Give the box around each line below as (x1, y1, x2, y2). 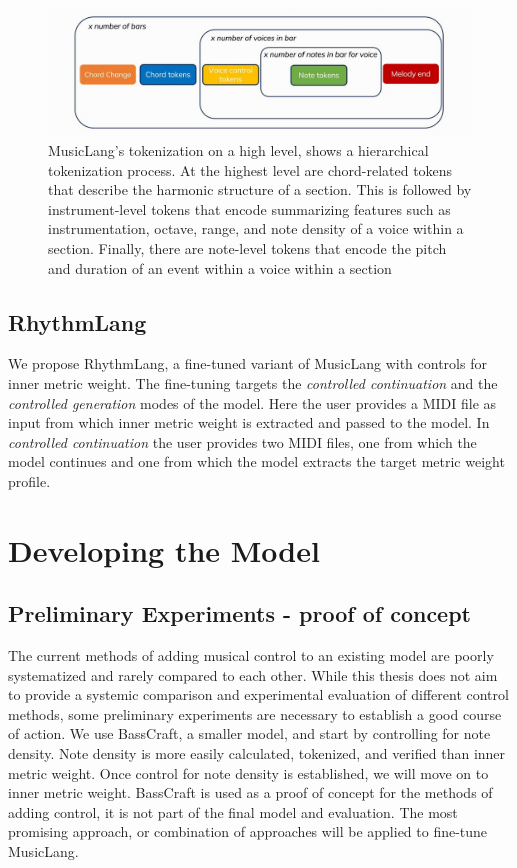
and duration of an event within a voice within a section (48, 257, 392, 278)
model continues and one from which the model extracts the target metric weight (8, 451, 505, 472)
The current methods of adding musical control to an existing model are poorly (8, 645, 494, 666)
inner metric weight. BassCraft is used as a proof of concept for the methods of (8, 782, 493, 803)
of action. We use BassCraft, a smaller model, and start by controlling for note (8, 723, 491, 744)
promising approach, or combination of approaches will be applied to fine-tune (8, 821, 488, 842)
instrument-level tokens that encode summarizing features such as (48, 198, 451, 219)
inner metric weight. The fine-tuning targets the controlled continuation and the (8, 372, 498, 393)
